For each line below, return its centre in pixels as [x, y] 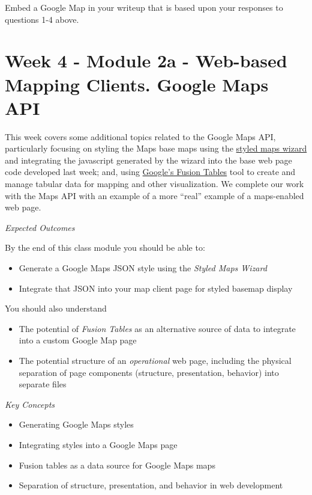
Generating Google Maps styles [76, 424]
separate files [43, 384]
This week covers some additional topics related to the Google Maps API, [140, 136]
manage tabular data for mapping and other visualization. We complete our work [154, 184]
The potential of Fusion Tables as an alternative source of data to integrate [157, 328]
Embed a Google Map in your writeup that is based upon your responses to [144, 7]
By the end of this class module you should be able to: [105, 247]
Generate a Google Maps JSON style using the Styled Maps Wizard [143, 268]
